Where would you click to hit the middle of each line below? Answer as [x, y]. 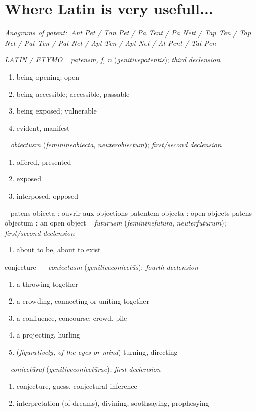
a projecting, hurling [48, 335]
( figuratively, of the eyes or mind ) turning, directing [97, 352]
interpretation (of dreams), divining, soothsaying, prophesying [113, 403]
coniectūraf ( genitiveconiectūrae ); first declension [85, 369]
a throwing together [47, 284]
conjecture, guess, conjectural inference [77, 386]
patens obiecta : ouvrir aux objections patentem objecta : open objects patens [131, 213]
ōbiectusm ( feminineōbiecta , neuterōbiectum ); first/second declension [116, 145]
